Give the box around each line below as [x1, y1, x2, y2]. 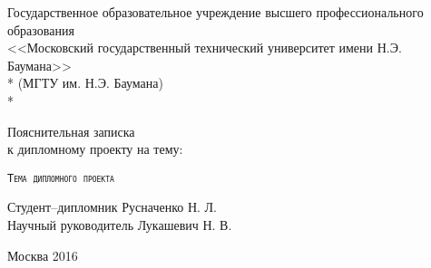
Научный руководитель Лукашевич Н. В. [7, 215, 232, 234]
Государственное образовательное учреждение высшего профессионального [7, 3, 424, 21]
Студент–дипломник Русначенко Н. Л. [7, 197, 217, 216]
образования [7, 20, 74, 39]
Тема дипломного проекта [7, 171, 114, 185]
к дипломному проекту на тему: [7, 139, 183, 158]
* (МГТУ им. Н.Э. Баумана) [7, 73, 163, 92]
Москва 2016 [7, 245, 78, 264]
